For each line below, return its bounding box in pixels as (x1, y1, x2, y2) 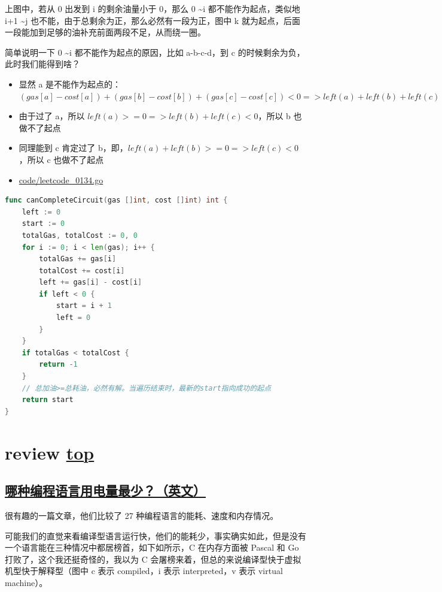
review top (5, 440, 95, 464)
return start (22, 395, 74, 404)
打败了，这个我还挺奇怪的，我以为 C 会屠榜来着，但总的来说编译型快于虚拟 (5, 552, 301, 565)
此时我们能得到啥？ (5, 58, 80, 70)
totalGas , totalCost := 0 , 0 (22, 231, 138, 240)
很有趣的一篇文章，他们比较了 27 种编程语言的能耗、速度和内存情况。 (5, 509, 279, 521)
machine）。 (5, 576, 48, 588)
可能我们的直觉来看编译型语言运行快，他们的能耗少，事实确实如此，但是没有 (5, 529, 306, 542)
